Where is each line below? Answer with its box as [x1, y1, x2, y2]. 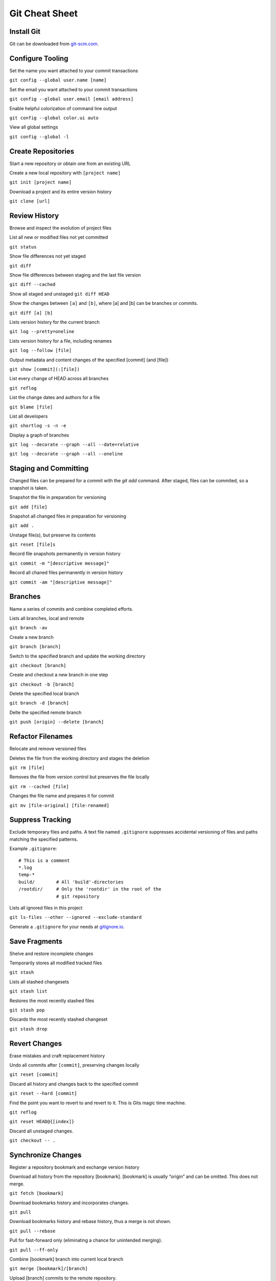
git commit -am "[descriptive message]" [9, 579, 112, 585]
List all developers [9, 413, 48, 419]
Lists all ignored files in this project [9, 904, 83, 911]
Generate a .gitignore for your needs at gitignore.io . [9, 923, 125, 929]
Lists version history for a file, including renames [9, 338, 112, 344]
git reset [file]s [9, 542, 56, 548]
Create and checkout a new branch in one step [9, 672, 108, 678]
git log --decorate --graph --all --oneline [9, 451, 123, 457]
